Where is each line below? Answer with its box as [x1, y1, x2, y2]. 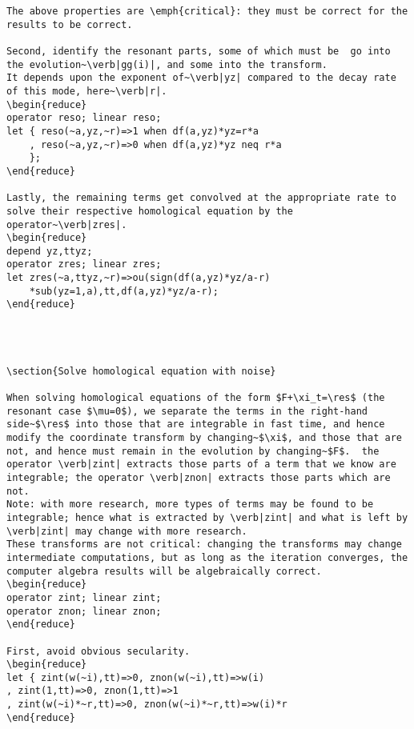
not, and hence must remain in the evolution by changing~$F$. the [6, 445, 380, 457]
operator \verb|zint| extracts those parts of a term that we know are [6, 459, 396, 471]
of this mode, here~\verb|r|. [6, 85, 167, 97]
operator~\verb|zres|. [6, 218, 127, 230]
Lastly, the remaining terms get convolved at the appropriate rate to [6, 192, 396, 204]
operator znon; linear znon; [6, 605, 162, 617]
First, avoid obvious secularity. [6, 645, 191, 657]
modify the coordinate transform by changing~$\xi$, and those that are [6, 432, 402, 443]
